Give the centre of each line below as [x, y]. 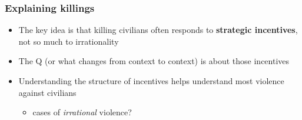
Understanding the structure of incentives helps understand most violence [151, 81]
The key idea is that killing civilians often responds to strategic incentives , [158, 30]
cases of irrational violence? [82, 112]
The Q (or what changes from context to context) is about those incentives [154, 61]
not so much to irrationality [69, 41]
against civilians [47, 92]
